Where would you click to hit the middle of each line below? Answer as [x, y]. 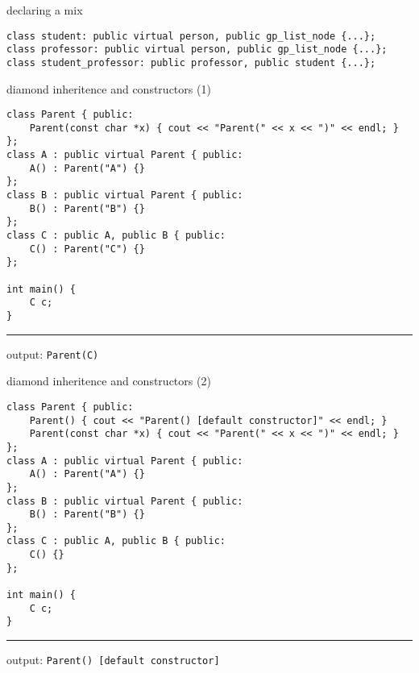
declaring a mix [45, 10]
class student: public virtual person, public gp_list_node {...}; [191, 36]
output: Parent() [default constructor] [113, 660]
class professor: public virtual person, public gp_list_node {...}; [197, 50]
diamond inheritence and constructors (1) [109, 88]
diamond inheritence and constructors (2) [109, 381]
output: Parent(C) [53, 353]
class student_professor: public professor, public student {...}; [191, 62]
